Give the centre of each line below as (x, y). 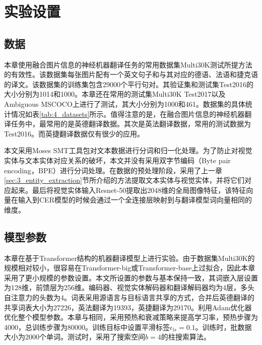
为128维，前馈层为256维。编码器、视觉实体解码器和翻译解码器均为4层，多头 (129, 287)
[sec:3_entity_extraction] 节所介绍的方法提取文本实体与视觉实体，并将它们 (124, 180)
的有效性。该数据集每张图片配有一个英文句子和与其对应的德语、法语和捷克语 (131, 74)
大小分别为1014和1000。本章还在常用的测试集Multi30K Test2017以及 (115, 94)
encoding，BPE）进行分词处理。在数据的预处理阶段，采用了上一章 (113, 170)
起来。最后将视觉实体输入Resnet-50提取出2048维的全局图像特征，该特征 (128, 190)
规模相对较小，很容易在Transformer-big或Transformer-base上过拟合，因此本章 (130, 268)
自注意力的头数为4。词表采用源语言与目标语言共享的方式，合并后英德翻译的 (129, 297)
